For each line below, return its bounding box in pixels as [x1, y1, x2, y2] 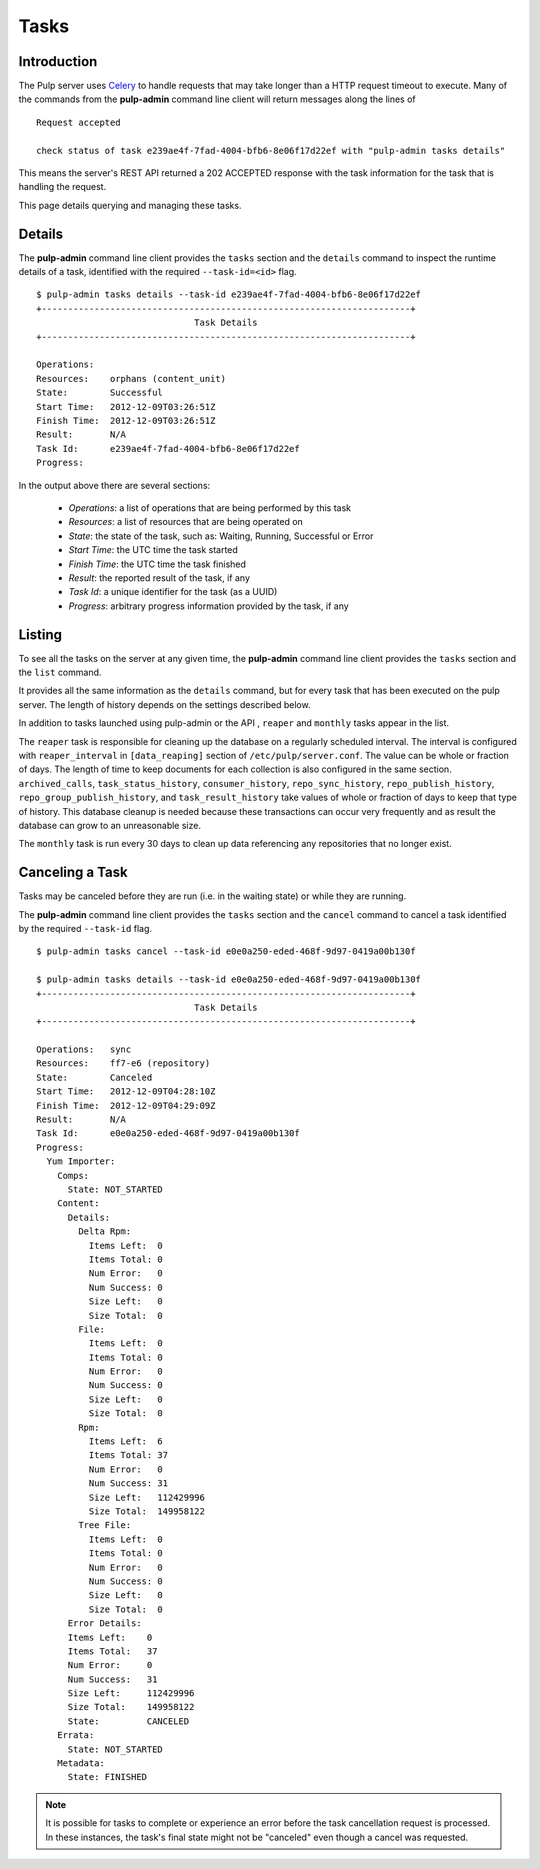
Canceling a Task [18, 864, 129, 881]
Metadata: [56, 1758, 105, 1769]
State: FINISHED [67, 1771, 148, 1783]
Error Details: [67, 1618, 142, 1629]
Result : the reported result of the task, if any [68, 571, 250, 584]
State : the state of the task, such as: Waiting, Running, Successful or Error [68, 530, 374, 542]
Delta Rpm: [78, 1226, 132, 1237]
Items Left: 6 [88, 1436, 164, 1447]
